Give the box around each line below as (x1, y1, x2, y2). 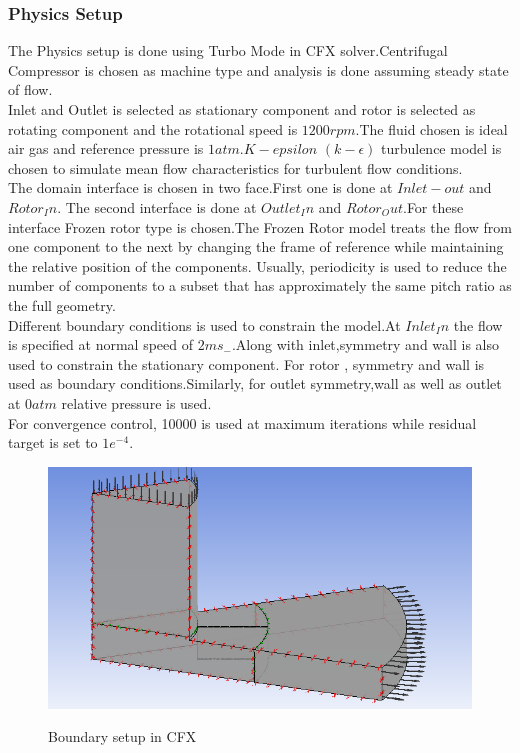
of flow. (8, 79, 53, 100)
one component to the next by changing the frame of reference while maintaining (8, 236, 504, 257)
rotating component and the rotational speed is (8, 118, 298, 139)
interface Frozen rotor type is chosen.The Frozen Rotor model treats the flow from (8, 216, 512, 237)
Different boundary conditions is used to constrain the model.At (8, 314, 401, 335)
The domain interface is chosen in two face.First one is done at (8, 177, 393, 198)
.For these (402, 196, 464, 217)
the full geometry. (8, 294, 116, 315)
